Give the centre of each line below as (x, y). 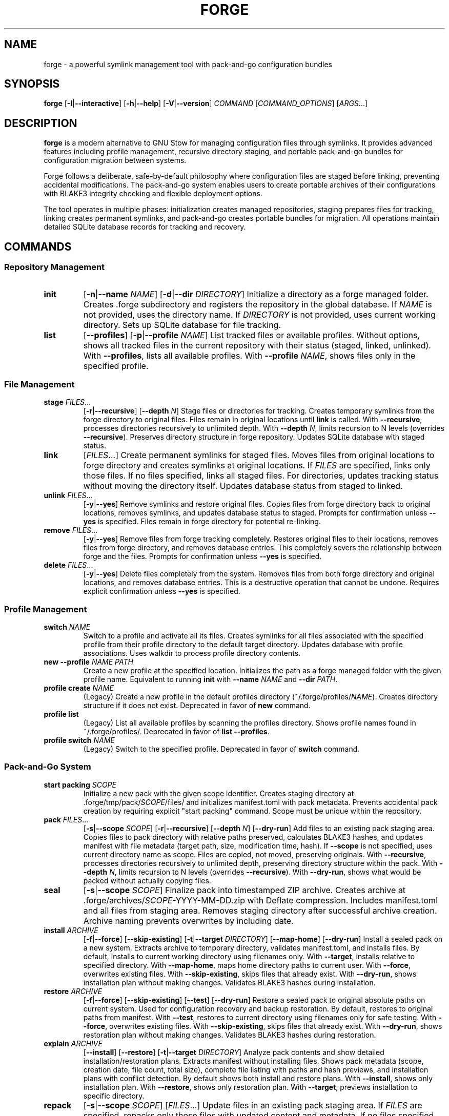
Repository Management (55, 267)
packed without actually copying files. (147, 880)
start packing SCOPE (80, 784)
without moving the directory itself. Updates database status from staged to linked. (243, 486)
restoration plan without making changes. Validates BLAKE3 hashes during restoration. (230, 1035)
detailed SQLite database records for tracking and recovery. (145, 227)
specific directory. (114, 1096)
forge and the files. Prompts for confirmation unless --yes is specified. (202, 556)
